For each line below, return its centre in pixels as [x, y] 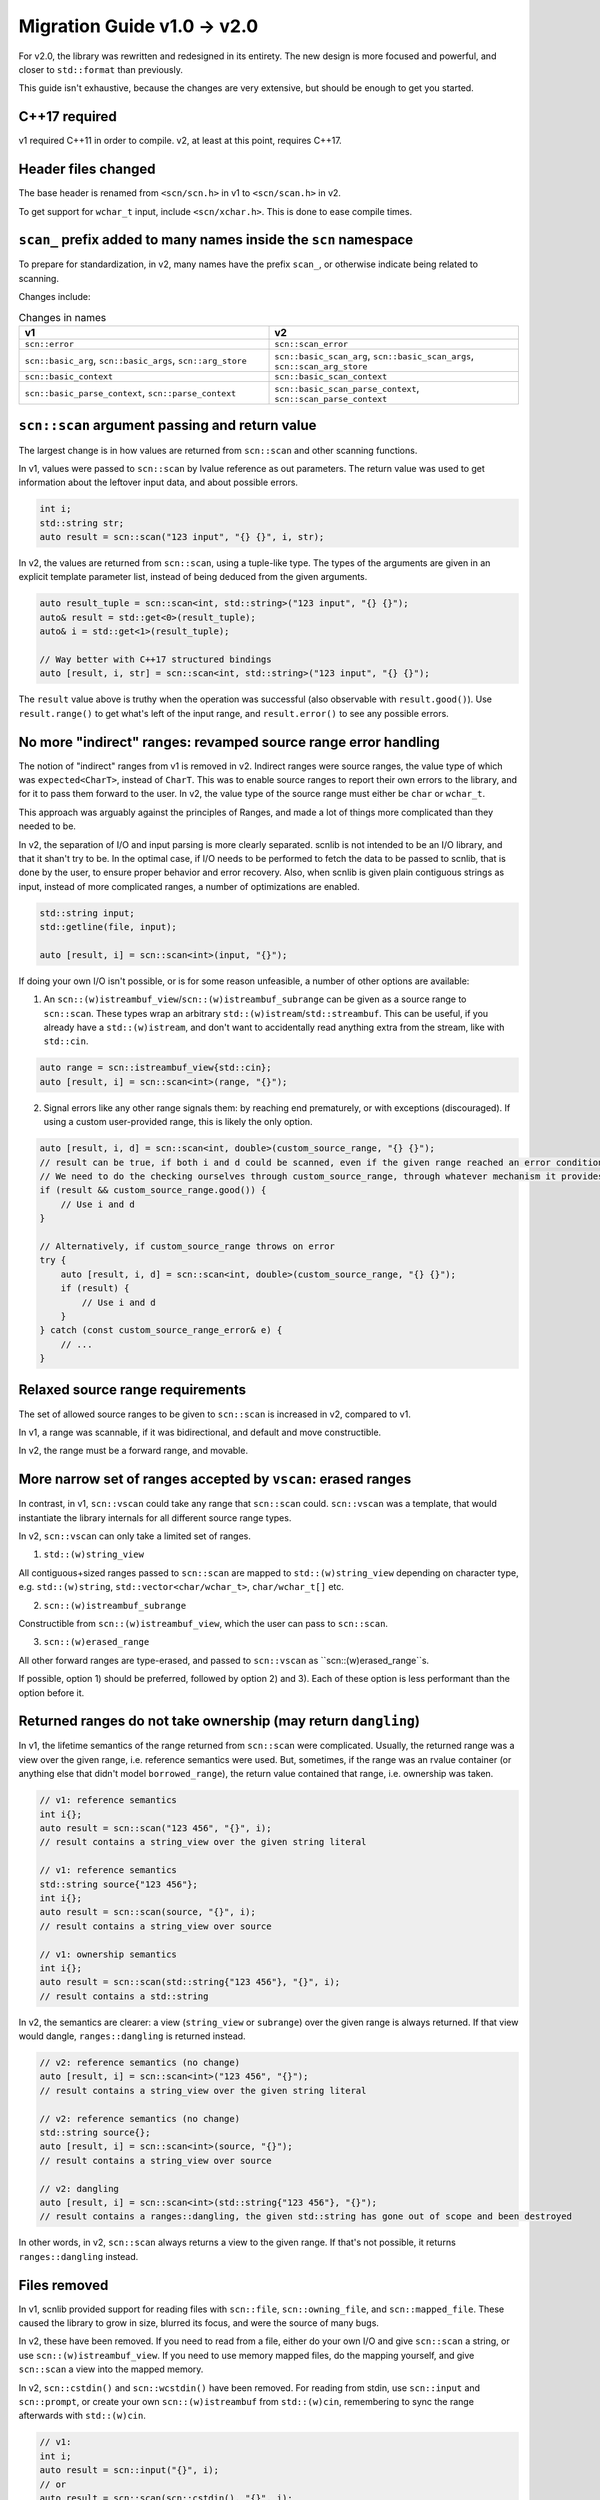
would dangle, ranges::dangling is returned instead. [132, 2036]
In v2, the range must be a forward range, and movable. [133, 1451]
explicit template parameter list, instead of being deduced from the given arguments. [193, 577]
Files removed [63, 2285]
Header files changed [87, 169]
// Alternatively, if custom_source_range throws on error [187, 1246]
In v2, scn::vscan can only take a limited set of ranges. [135, 1536]
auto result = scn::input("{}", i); [129, 2470]
